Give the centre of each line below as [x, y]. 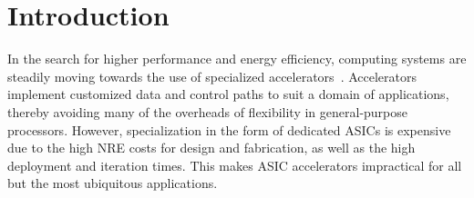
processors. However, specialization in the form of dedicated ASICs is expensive [229, 129]
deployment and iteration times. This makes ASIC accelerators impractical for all [235, 165]
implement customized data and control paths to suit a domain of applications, [228, 94]
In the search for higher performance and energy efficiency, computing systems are [237, 59]
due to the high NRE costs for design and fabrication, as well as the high [211, 148]
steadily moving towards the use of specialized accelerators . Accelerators [212, 76]
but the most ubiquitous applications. [113, 183]
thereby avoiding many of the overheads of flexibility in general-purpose [208, 111]
